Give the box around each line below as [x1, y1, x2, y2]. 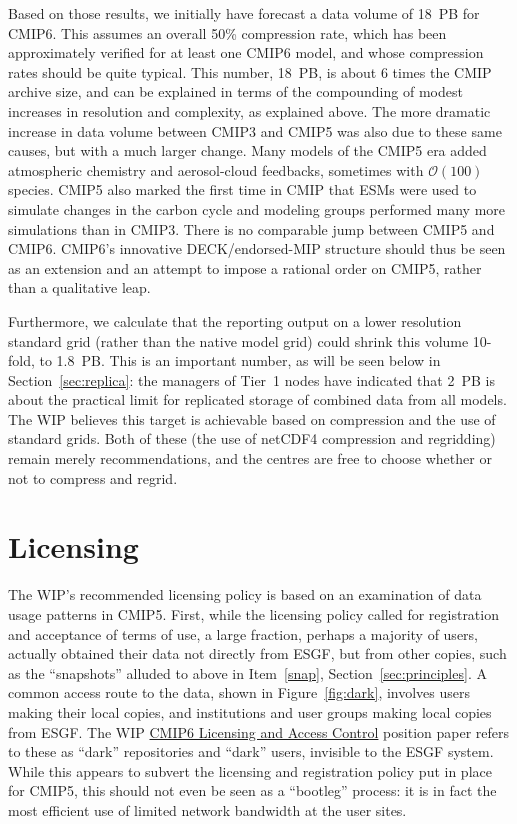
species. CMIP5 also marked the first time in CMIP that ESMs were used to [8, 179, 477, 200]
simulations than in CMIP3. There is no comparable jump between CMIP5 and [8, 218, 495, 239]
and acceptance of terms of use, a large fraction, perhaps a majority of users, [8, 623, 478, 644]
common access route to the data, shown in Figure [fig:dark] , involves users [8, 682, 471, 703]
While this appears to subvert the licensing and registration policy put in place [8, 760, 492, 781]
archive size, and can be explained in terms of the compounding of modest [8, 81, 463, 102]
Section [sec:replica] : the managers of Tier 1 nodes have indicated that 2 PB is [8, 369, 495, 390]
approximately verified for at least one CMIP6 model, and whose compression [8, 42, 484, 63]
